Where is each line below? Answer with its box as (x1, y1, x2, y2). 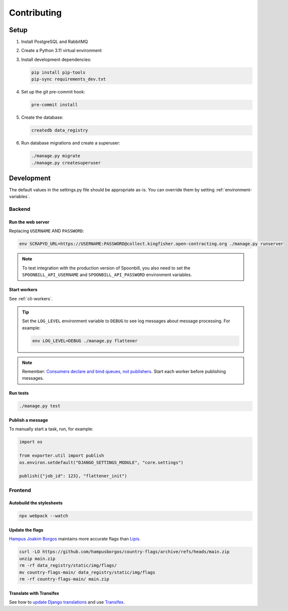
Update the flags (9, 527, 44, 533)
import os (19, 439, 43, 445)
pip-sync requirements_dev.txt (31, 76, 107, 82)
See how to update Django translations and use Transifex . (9, 599, 125, 605)
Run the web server (9, 219, 50, 225)
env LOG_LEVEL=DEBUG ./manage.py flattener (32, 338, 138, 343)
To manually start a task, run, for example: (9, 426, 93, 432)
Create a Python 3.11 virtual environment (21, 48, 102, 54)
